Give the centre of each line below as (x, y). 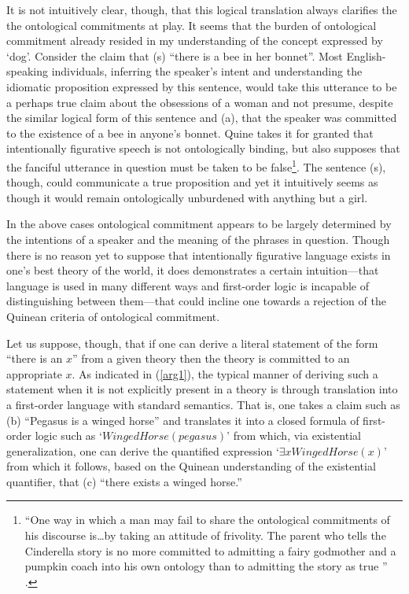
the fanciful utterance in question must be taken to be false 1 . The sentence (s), (196, 165)
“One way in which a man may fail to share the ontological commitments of (207, 520)
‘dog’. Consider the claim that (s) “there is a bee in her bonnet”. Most (175, 55)
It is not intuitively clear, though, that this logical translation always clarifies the (202, 9)
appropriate (34, 373)
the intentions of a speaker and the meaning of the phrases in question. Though (198, 239)
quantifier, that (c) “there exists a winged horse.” (124, 481)
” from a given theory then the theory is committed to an (211, 358)
